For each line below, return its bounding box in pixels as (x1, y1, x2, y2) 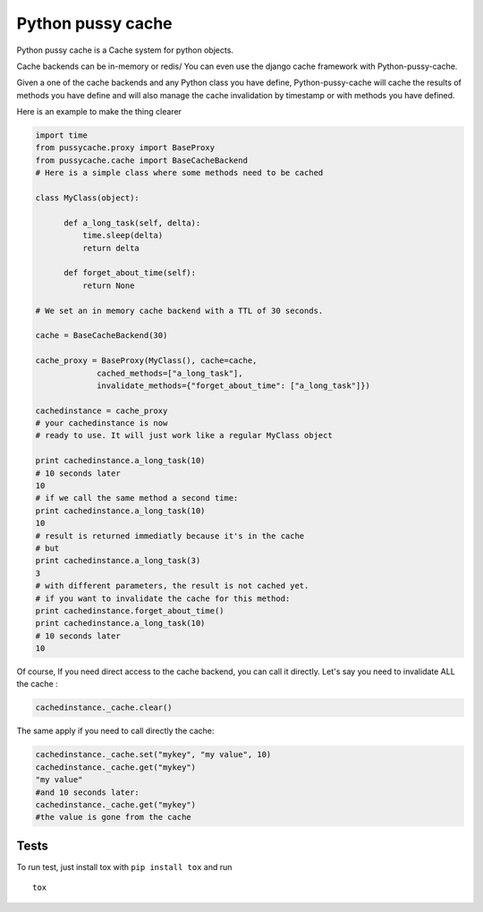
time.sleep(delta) (81, 231, 164, 241)
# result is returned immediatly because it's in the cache (35, 530, 305, 541)
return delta (81, 242, 140, 253)
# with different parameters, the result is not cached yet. (35, 581, 309, 591)
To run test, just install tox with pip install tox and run (16, 861, 233, 872)
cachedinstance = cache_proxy (35, 405, 168, 416)
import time (35, 131, 89, 140)
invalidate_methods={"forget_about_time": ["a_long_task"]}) (97, 380, 371, 391)
